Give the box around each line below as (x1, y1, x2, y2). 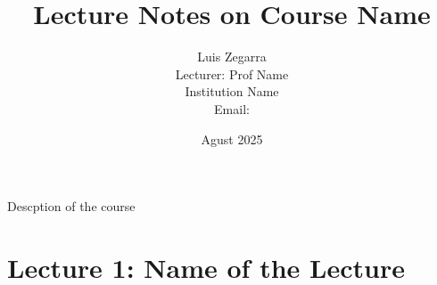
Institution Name (185, 82, 279, 101)
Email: (214, 99, 250, 118)
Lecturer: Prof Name (175, 64, 289, 83)
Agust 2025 (201, 129, 263, 148)
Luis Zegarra (197, 47, 267, 66)
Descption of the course (7, 197, 136, 216)
